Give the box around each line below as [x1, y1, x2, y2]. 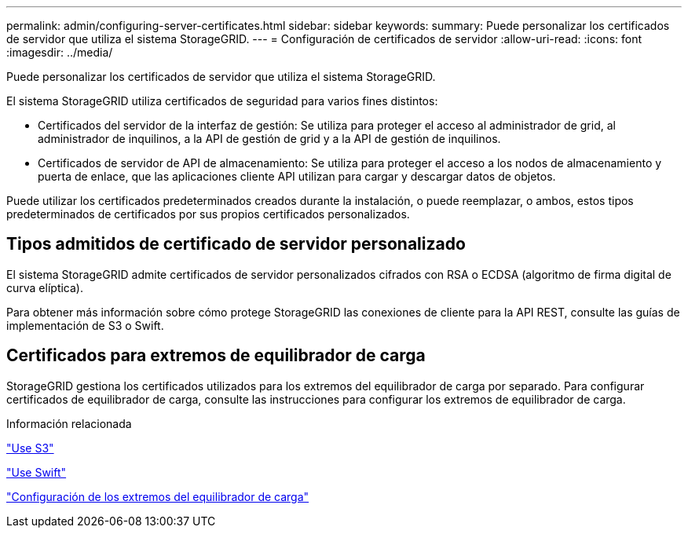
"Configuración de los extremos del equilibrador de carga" [6, 489, 309, 503]
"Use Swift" [6, 465, 67, 479]
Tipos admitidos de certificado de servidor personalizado [6, 234, 466, 254]
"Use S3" [6, 441, 54, 455]
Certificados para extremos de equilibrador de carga [6, 346, 426, 366]
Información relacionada [6, 416, 132, 430]
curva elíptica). [6, 280, 83, 294]
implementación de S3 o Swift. [6, 318, 164, 332]
